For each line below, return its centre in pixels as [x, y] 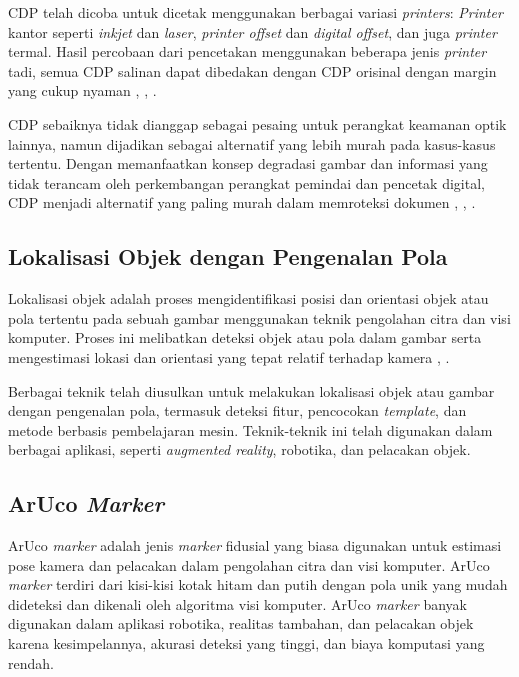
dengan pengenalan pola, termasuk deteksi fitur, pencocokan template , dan [237, 410]
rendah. [31, 662]
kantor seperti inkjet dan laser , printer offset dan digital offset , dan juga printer [252, 31]
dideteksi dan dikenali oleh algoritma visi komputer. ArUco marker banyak [237, 603]
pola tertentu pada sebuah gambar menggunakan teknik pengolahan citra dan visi [259, 317]
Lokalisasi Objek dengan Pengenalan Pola [228, 256]
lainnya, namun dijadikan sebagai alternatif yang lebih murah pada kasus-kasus [252, 143]
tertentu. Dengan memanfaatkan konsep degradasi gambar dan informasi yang [248, 163]
